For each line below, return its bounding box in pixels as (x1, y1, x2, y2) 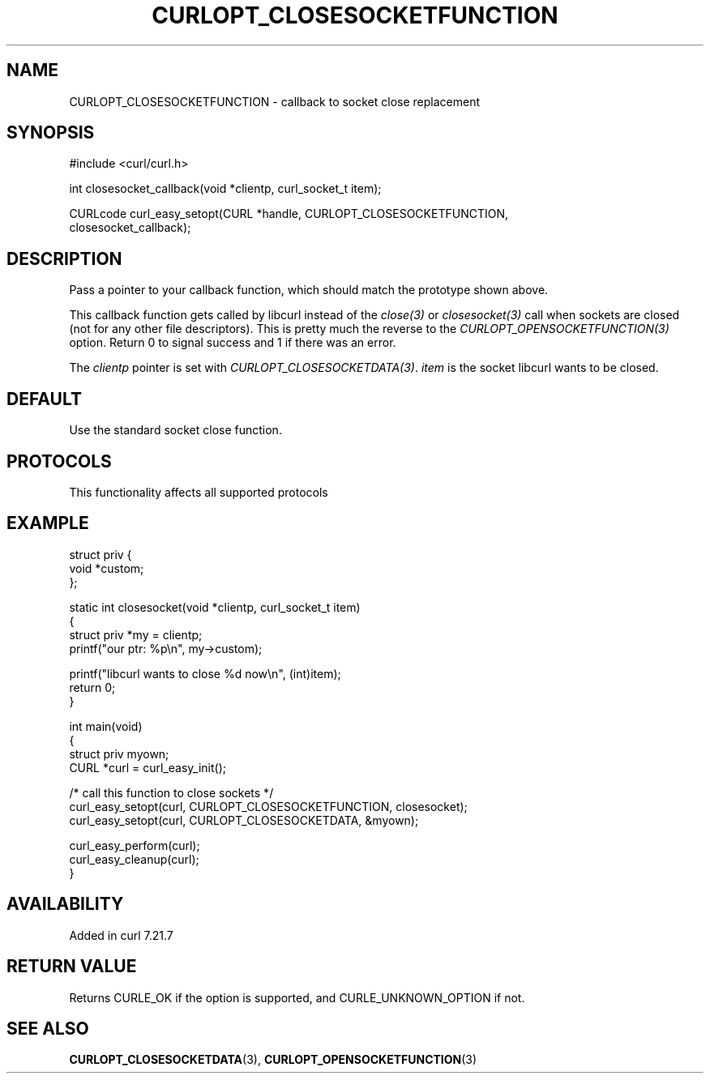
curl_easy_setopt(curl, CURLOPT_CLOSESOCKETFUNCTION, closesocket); (69, 799, 468, 813)
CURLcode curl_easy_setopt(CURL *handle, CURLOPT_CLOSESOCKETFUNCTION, (69, 207, 508, 221)
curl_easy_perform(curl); (69, 838, 200, 852)
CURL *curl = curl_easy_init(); (69, 760, 226, 775)
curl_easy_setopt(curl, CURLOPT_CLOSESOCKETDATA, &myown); (69, 813, 419, 827)
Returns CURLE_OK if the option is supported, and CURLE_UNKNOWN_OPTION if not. (69, 990, 525, 1005)
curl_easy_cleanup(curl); (69, 852, 199, 866)
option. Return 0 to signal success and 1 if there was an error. (69, 335, 396, 350)
